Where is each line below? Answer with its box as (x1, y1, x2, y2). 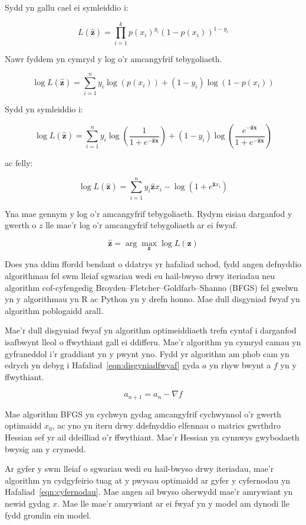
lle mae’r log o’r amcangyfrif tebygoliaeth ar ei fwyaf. (45, 219, 238, 231)
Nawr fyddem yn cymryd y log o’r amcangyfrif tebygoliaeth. (5, 52, 222, 64)
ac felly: (5, 157, 33, 169)
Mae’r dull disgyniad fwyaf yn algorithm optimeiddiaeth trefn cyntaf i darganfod (5, 324, 297, 336)
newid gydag (5, 497, 50, 509)
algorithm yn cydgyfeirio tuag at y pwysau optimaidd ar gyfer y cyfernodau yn (5, 474, 291, 486)
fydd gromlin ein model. (5, 508, 91, 521)
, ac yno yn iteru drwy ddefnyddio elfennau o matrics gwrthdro (52, 419, 281, 432)
